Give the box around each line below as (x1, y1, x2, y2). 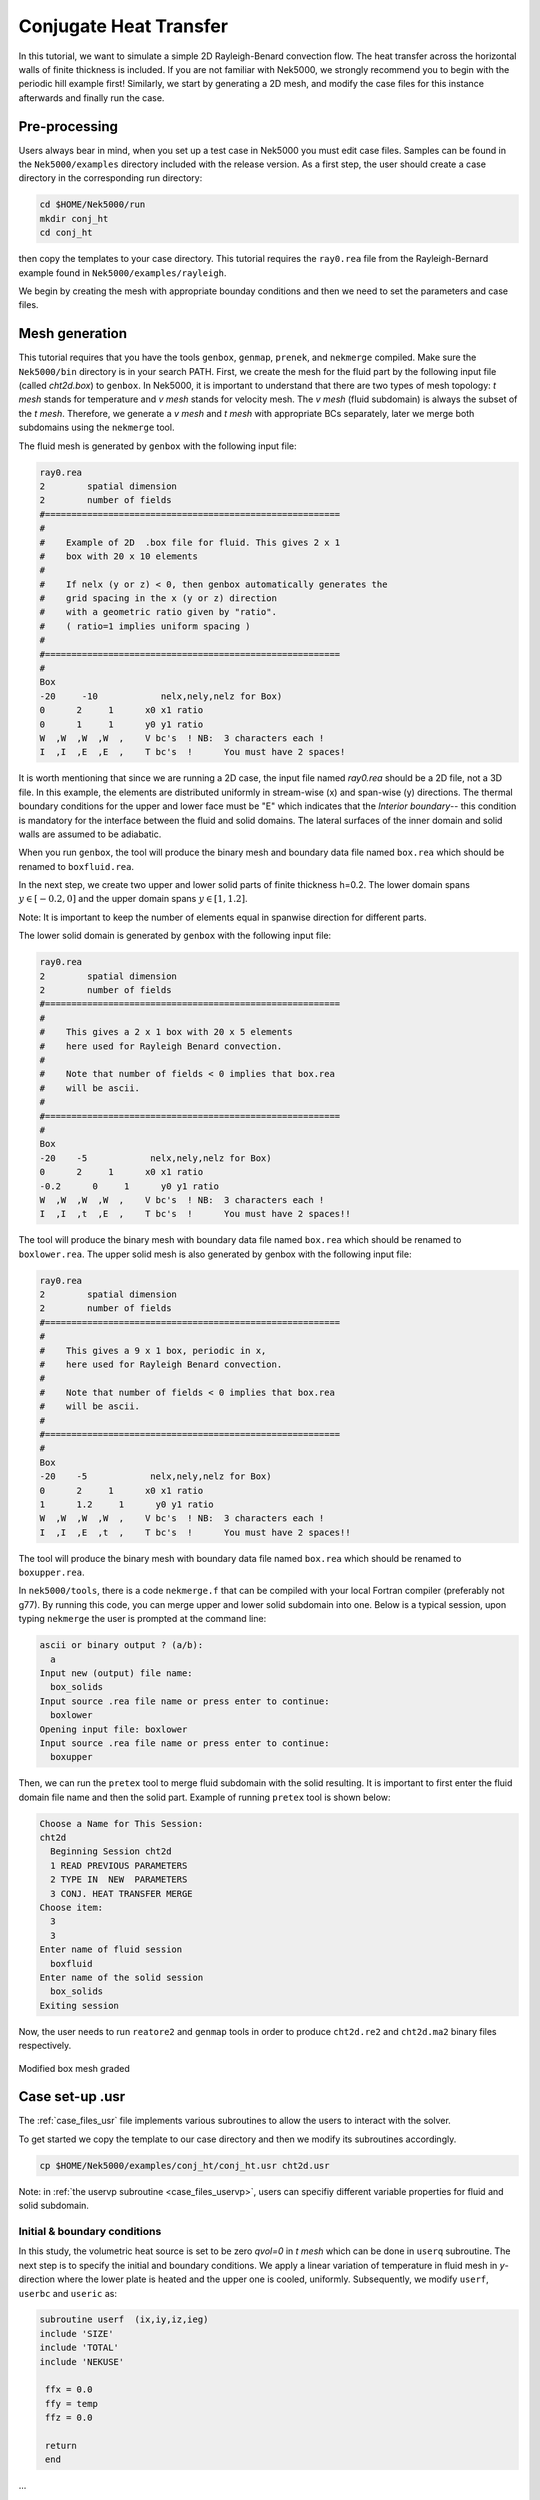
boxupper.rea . (18, 1566, 85, 1579)
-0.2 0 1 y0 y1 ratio (39, 1180, 220, 1192)
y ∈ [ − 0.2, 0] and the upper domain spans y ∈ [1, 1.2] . (18, 893, 248, 905)
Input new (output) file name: (39, 1667, 194, 1679)
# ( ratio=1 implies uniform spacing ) (39, 620, 251, 632)
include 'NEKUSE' (39, 2356, 125, 2367)
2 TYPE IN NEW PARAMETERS (50, 1874, 188, 1885)
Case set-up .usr (18, 2088, 126, 2105)
